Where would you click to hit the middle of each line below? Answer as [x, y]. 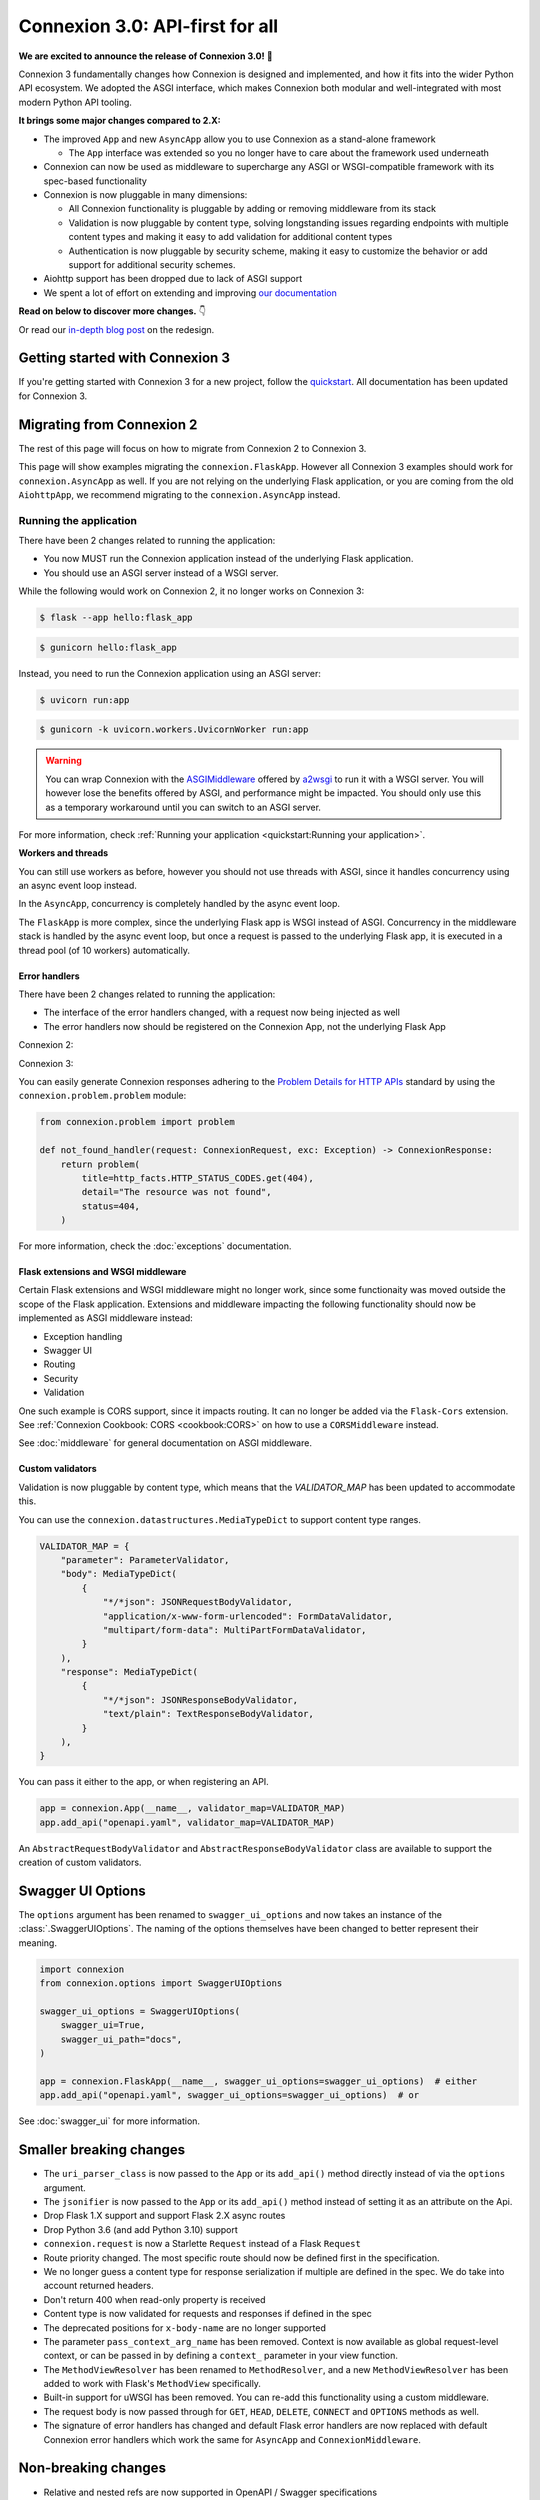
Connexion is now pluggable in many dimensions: [145, 195]
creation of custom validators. [80, 1862]
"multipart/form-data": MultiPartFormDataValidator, [234, 1629]
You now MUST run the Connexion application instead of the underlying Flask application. [228, 559]
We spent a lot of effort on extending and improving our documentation [190, 292]
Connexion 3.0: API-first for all [148, 26]
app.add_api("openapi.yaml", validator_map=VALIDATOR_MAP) [187, 1822]
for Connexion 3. [53, 396]
